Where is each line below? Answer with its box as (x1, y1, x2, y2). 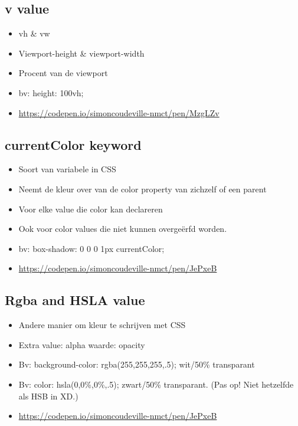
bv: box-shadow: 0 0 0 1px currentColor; (18, 242, 165, 254)
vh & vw (18, 27, 50, 40)
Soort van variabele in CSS (18, 163, 116, 175)
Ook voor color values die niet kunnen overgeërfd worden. (18, 222, 227, 235)
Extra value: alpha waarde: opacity (18, 338, 145, 350)
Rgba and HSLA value (5, 291, 145, 309)
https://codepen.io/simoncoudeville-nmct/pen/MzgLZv (18, 106, 220, 119)
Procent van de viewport (18, 67, 108, 79)
